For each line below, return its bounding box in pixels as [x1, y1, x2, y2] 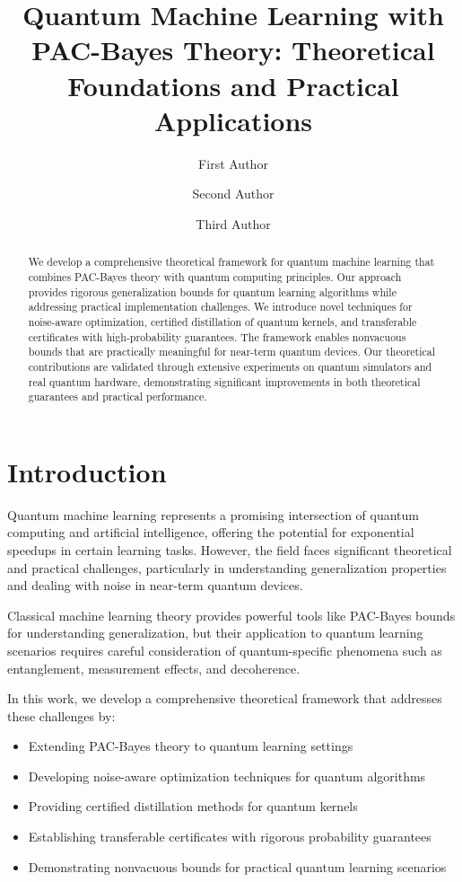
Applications [153, 101, 313, 138]
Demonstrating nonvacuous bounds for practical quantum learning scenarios [28, 857, 447, 876]
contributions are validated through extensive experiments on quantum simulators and [28, 358, 432, 374]
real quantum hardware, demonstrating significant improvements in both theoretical [28, 374, 421, 389]
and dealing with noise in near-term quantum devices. [7, 576, 303, 595]
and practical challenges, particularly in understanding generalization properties [7, 558, 447, 577]
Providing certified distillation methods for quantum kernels [28, 797, 358, 816]
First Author [198, 154, 268, 172]
